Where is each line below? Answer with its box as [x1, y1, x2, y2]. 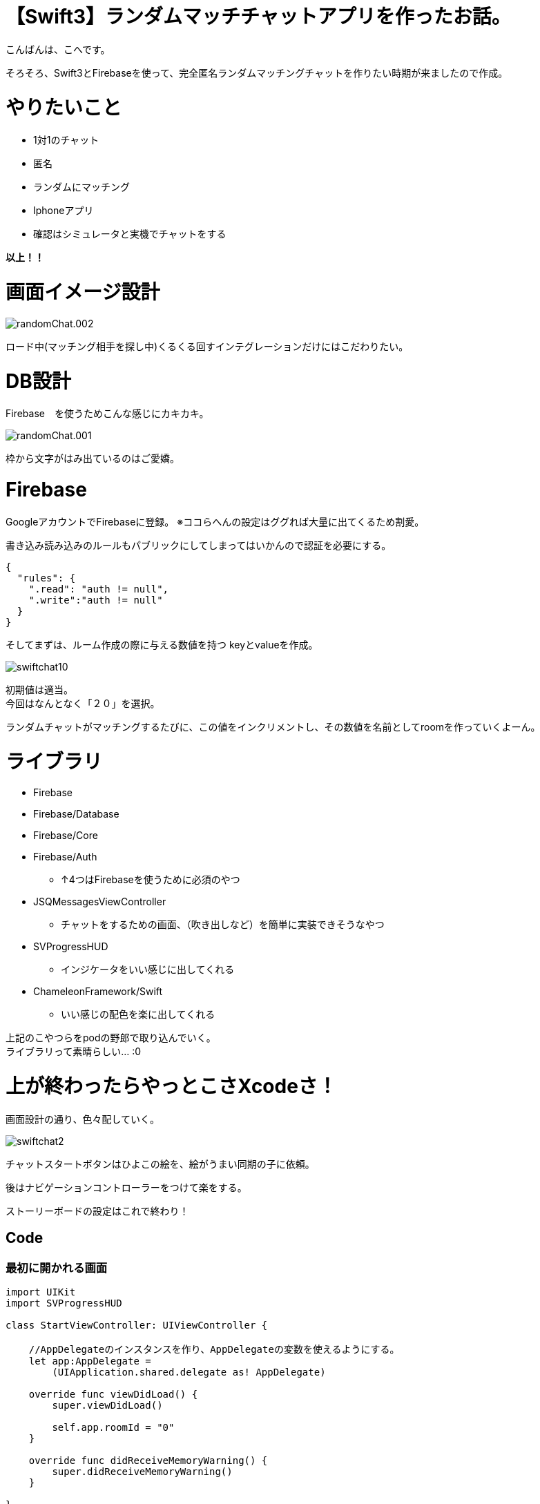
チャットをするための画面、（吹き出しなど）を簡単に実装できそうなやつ [61, 918, 385, 931]
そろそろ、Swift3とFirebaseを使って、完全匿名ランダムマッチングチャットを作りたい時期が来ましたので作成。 [6, 66, 508, 79]
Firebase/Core [33, 829, 98, 842]
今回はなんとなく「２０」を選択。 [6, 697, 160, 709]
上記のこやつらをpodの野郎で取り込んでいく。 [6, 1032, 216, 1044]
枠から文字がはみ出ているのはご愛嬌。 [6, 452, 180, 465]
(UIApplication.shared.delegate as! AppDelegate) [52, 1366, 326, 1378]
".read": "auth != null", [28, 583, 169, 595]
